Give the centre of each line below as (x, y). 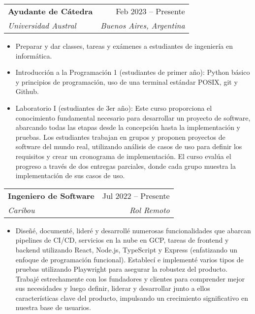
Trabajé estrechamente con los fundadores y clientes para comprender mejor (130, 278)
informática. (34, 55)
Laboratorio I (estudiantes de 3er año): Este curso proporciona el (114, 108)
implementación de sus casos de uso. (70, 175)
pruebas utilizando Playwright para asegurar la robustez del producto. (121, 269)
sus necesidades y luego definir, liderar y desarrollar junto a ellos (113, 288)
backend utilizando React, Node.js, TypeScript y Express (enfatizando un (127, 249)
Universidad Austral (42, 25)
